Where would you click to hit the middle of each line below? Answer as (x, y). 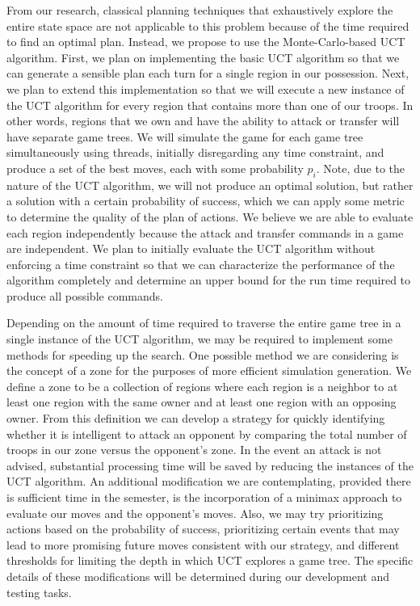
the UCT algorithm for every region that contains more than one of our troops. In (210, 105)
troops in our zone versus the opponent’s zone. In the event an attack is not (194, 450)
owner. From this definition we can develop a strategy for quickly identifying (196, 418)
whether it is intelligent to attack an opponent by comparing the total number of (207, 433)
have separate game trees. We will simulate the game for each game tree (185, 136)
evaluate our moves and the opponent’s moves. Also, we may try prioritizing (195, 513)
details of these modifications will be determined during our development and (198, 576)
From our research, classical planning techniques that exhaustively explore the (200, 10)
